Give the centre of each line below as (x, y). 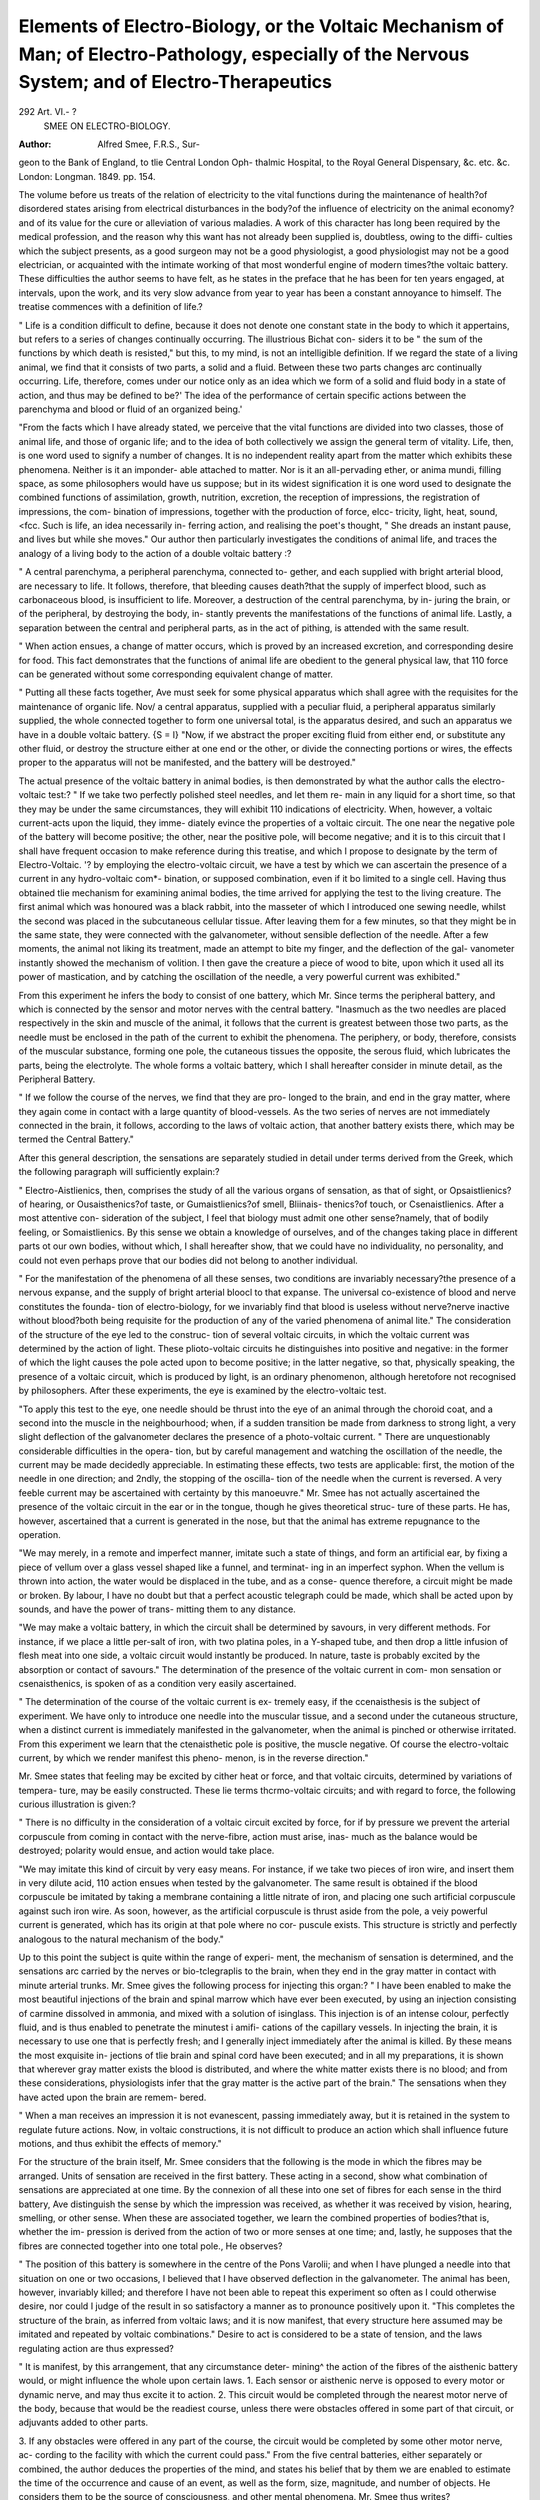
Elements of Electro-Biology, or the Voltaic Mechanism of (261, 26)
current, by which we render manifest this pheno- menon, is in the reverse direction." (193, 1757)
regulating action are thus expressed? (96, 2348)
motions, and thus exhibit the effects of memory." (120, 2144)
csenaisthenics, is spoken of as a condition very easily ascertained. (157, 1683)
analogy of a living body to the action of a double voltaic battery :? (155, 553)
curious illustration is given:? (77, 1804)
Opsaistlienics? (480, 1190)
